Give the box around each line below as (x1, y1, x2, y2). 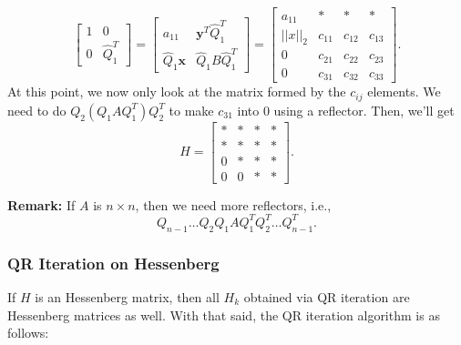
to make (169, 100, 214, 119)
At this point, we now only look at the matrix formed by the (7, 82, 346, 101)
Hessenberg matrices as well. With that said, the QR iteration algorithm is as (7, 305, 440, 324)
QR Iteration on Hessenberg (7, 251, 220, 274)
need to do (7, 100, 67, 119)
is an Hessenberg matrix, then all (35, 287, 220, 306)
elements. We (367, 82, 441, 101)
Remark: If (7, 195, 76, 214)
